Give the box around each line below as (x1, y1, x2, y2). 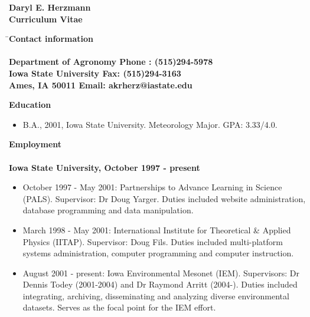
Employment (9, 138, 62, 150)
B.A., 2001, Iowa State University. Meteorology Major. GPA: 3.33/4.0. (22, 118, 278, 130)
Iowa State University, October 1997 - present (9, 161, 200, 173)
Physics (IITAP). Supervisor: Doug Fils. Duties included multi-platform (22, 235, 283, 247)
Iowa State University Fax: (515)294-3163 (9, 67, 181, 79)
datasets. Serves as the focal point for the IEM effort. (22, 301, 216, 313)
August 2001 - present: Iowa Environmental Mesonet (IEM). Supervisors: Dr (22, 266, 300, 279)
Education (9, 98, 51, 111)
